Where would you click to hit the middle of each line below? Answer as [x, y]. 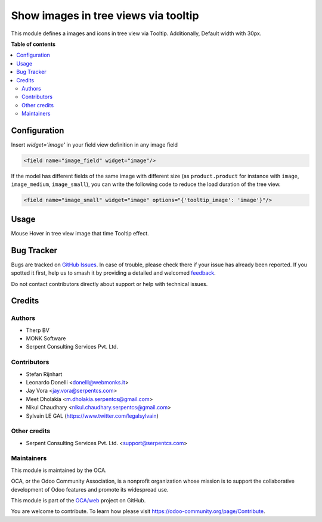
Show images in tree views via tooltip [105, 15]
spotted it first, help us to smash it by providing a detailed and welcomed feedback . [113, 273]
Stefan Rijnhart [44, 374]
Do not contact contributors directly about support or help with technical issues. [109, 284]
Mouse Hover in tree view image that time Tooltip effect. [80, 233]
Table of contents [33, 44]
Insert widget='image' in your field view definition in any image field [95, 145]
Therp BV [38, 330]
